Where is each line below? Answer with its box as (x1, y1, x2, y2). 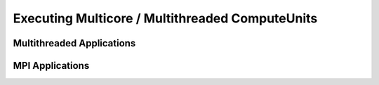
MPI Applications (13, 60, 90, 72)
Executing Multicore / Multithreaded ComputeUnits (13, 11, 318, 26)
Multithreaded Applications (13, 37, 136, 49)
